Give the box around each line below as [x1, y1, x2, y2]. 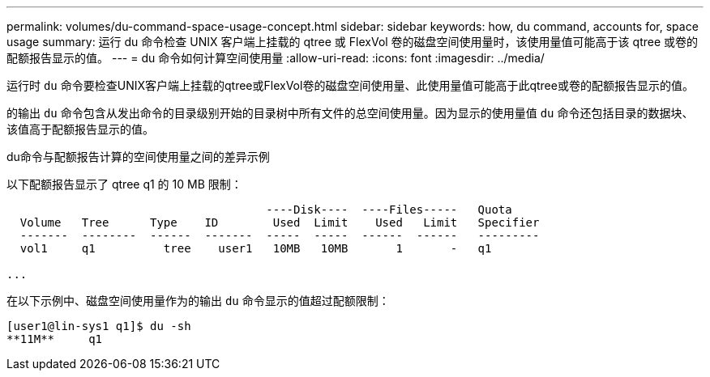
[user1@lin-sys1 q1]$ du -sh [6, 320, 191, 333]
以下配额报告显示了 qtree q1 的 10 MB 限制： [6, 177, 242, 191]
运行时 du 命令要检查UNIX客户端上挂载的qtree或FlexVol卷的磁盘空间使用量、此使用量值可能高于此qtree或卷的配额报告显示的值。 [6, 78, 694, 92]
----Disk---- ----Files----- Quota [266, 203, 512, 216]
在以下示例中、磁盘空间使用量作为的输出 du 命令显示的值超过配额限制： [6, 294, 390, 307]
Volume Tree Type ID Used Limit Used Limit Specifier [19, 216, 540, 229]
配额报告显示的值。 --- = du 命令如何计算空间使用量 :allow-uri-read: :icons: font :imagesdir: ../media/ [6, 51, 545, 65]
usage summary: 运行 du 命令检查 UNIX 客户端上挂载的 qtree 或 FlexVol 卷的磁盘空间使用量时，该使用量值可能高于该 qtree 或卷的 [6, 35, 699, 49]
